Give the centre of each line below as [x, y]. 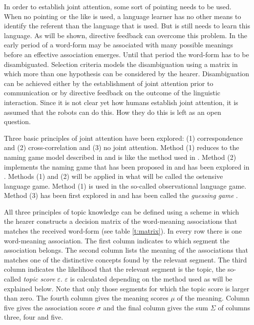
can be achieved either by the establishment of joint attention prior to [109, 83]
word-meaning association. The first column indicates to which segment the [117, 240]
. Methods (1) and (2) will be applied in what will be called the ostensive [114, 176]
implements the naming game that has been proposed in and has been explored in [127, 166]
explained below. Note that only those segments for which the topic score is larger [127, 288]
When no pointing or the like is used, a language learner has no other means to [123, 16]
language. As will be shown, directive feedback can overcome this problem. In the [126, 35]
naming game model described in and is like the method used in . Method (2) [120, 157]
